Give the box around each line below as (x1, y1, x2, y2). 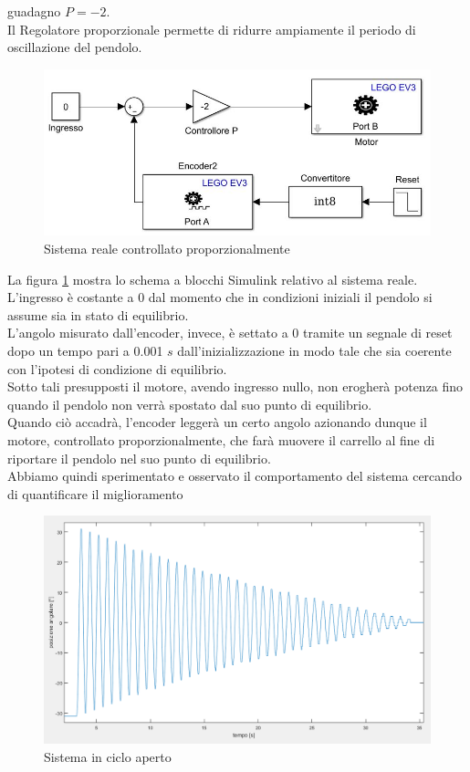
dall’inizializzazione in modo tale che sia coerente (177, 341, 452, 360)
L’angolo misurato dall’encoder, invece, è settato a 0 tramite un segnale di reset (7, 323, 453, 342)
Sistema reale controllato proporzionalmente (44, 239, 290, 258)
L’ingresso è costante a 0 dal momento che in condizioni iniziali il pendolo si (7, 287, 433, 307)
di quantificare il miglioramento (7, 484, 183, 503)
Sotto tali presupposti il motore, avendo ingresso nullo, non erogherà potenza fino (7, 377, 464, 396)
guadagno (7, 2, 61, 20)
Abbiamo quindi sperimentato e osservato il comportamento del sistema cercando (7, 466, 462, 485)
